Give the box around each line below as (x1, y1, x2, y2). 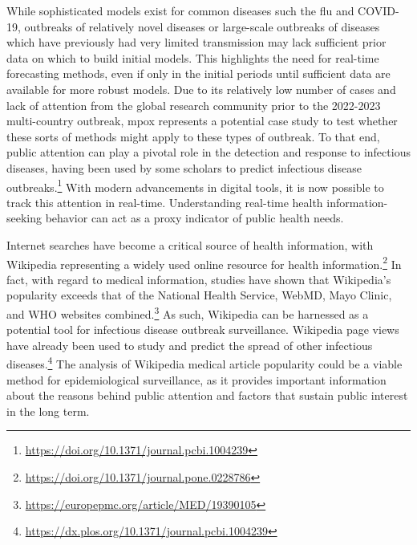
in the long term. (6, 402, 90, 419)
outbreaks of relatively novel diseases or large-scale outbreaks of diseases (24, 18, 380, 35)
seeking (6, 209, 43, 226)
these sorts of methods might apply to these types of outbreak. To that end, (6, 128, 380, 144)
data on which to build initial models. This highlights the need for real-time (6, 49, 379, 66)
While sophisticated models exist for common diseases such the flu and (6, 2, 354, 18)
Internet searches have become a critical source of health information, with (6, 236, 374, 253)
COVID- (358, 2, 399, 18)
